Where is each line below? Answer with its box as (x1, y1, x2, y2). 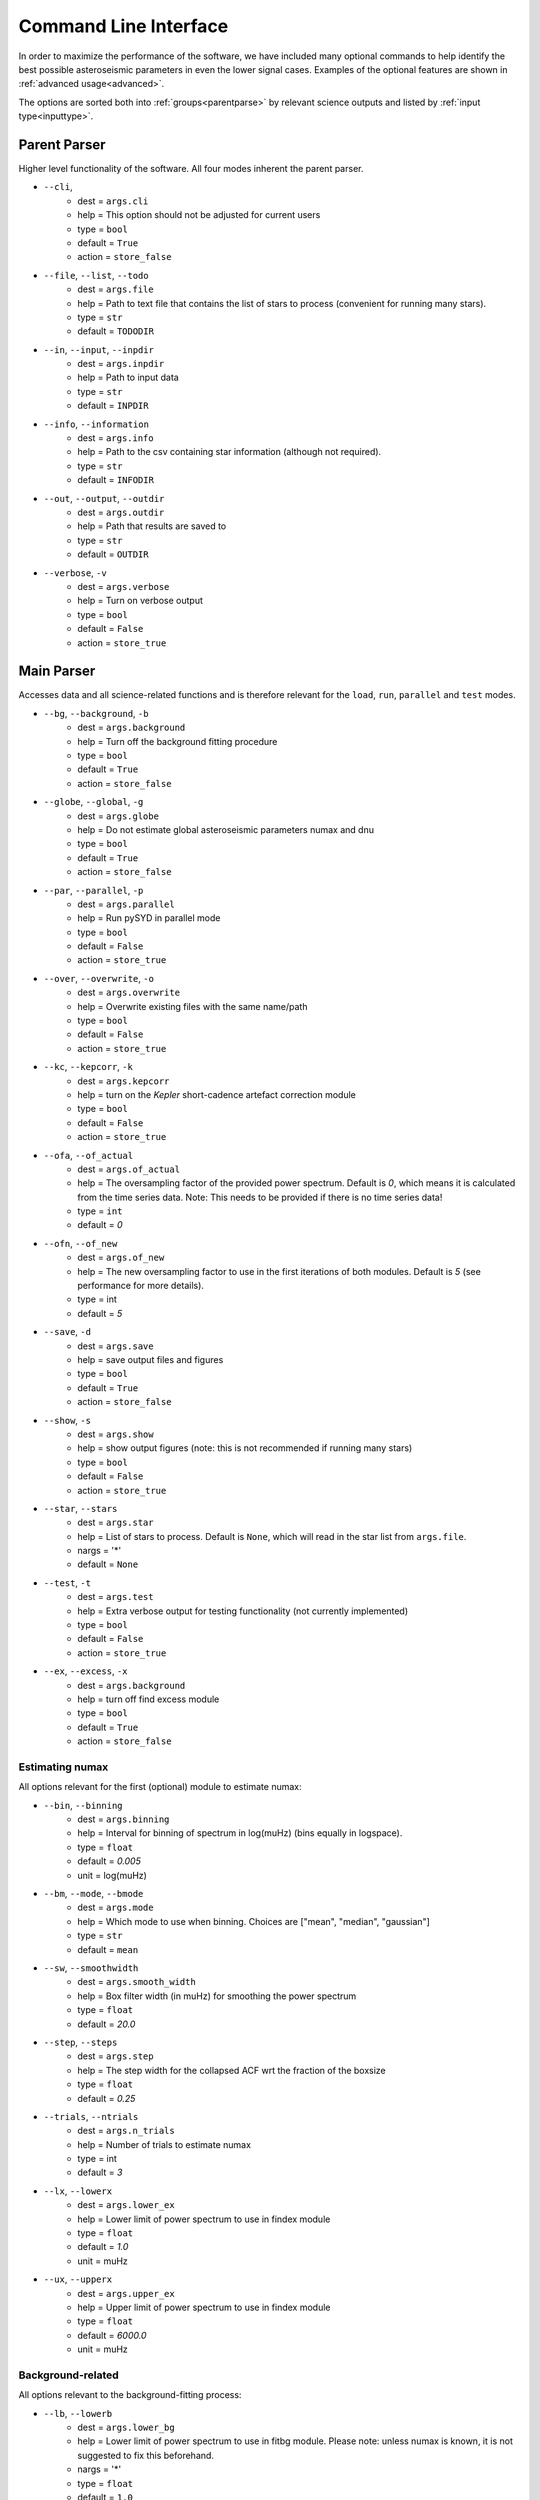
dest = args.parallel (77, 898, 175, 910)
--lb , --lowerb (43, 2407, 113, 2419)
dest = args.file (77, 283, 154, 295)
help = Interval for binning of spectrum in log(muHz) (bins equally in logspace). (77, 1827, 403, 1839)
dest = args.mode (77, 1901, 154, 1914)
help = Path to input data (77, 371, 179, 384)
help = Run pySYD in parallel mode (77, 912, 221, 924)
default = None (77, 1558, 139, 1570)
